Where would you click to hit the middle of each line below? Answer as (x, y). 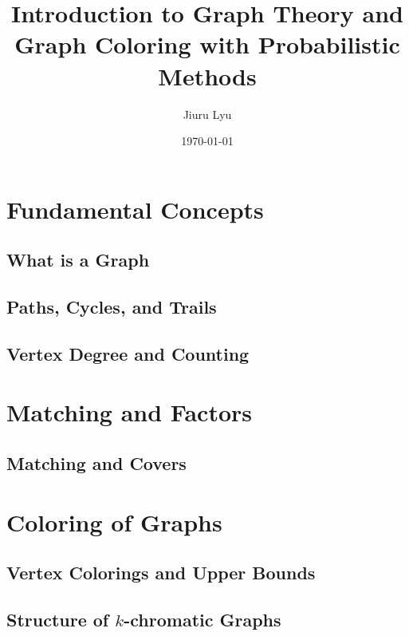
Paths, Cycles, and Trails (112, 307)
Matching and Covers (96, 462)
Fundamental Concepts (135, 209)
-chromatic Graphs (203, 619)
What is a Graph (78, 260)
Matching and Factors (130, 412)
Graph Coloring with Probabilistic (207, 44)
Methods (207, 75)
